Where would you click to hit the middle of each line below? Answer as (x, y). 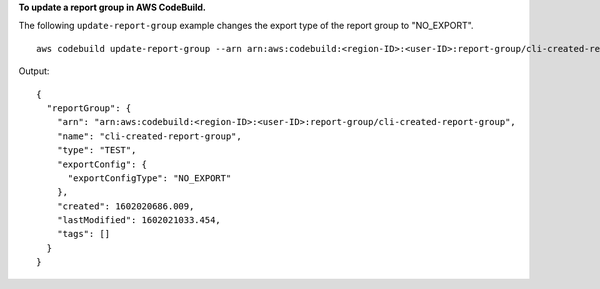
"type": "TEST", (96, 150)
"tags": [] (83, 234)
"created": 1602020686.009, (125, 206)
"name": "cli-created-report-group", (149, 136)
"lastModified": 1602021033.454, (139, 220)
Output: (34, 71)
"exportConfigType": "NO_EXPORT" (149, 178)
